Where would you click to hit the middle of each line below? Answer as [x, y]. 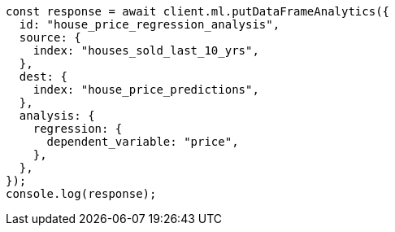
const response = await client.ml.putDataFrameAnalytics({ [198, 11]
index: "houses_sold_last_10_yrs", [146, 50]
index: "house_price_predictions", [146, 90]
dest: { [43, 77]
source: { [50, 37]
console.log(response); [81, 194]
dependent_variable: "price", [143, 142]
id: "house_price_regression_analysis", [150, 24]
